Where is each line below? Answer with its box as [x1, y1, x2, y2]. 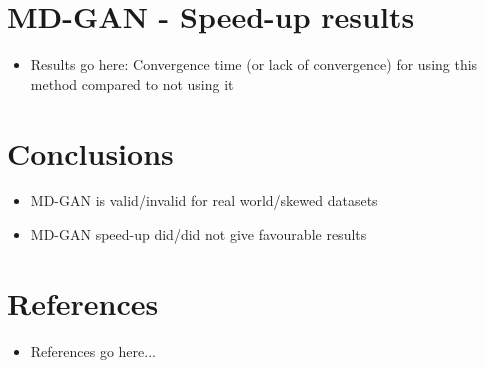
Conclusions [7, 132, 174, 173]
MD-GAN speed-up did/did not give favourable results [30, 224, 367, 245]
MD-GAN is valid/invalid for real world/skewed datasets [30, 190, 378, 211]
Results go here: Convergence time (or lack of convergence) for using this [30, 54, 478, 75]
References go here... [30, 340, 156, 361]
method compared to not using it [30, 73, 234, 94]
